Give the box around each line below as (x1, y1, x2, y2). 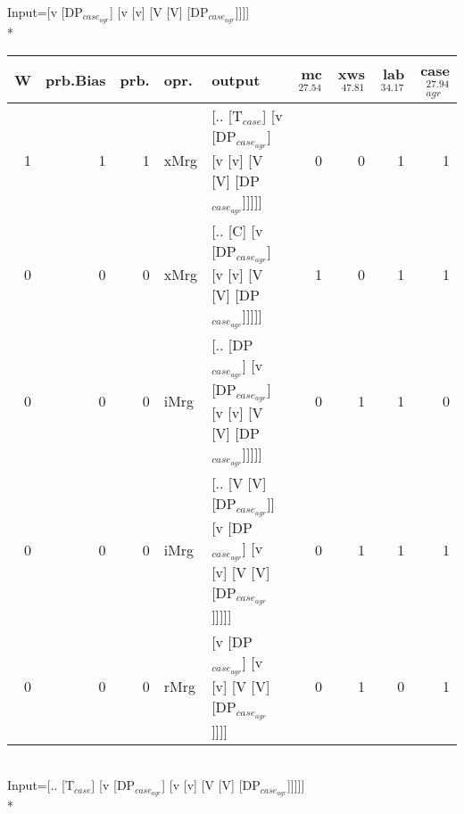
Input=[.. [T (7, 776, 75, 794)
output (211, 69, 261, 90)
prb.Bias (46, 69, 106, 90)
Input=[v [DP (7, 3, 83, 21)
